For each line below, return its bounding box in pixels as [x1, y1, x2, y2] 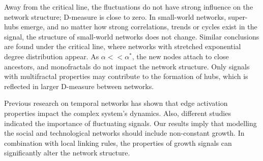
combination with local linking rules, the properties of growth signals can [4, 137, 232, 148]
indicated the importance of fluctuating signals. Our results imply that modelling [4, 117, 257, 128]
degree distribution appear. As [4, 51, 99, 61]
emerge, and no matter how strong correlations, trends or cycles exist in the [21, 21, 257, 32]
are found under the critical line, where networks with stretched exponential [4, 41, 241, 52]
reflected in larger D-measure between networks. [4, 80, 154, 91]
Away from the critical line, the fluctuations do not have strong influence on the [4, 2, 253, 12]
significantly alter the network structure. [4, 147, 130, 158]
